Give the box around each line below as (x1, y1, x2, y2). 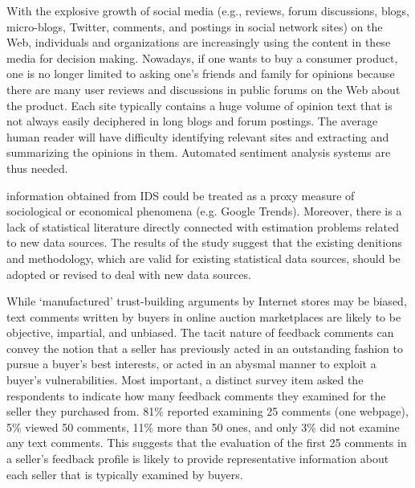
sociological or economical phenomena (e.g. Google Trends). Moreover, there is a (6, 203, 402, 219)
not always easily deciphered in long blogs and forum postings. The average (6, 113, 378, 129)
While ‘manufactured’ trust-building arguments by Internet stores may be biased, (6, 293, 407, 310)
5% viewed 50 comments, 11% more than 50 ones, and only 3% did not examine (6, 418, 400, 435)
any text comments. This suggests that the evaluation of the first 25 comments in (6, 434, 407, 451)
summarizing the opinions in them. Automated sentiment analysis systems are (6, 144, 391, 161)
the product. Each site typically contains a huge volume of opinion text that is (6, 96, 393, 113)
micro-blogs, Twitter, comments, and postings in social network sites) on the (6, 18, 383, 35)
